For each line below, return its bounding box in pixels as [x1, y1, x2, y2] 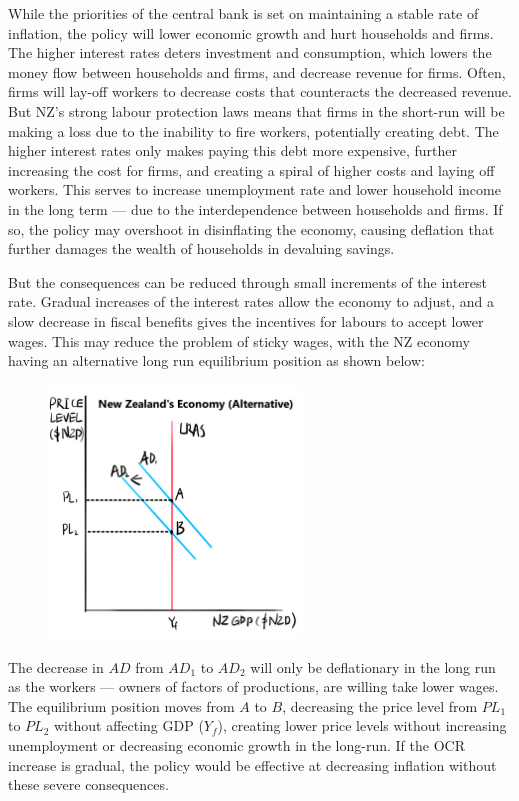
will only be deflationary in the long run [250, 656, 496, 677]
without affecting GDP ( [54, 715, 204, 736]
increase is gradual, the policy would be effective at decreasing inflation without [8, 754, 497, 775]
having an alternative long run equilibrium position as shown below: [8, 350, 425, 371]
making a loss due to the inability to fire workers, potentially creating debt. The [8, 120, 499, 141]
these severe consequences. [8, 774, 169, 795]
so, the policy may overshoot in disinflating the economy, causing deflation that [8, 218, 495, 239]
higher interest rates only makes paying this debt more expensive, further [8, 140, 458, 161]
